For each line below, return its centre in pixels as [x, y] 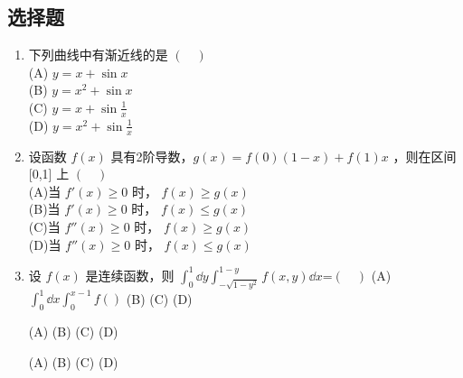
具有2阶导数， [152, 156]
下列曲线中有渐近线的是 [98, 55]
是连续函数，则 [130, 275]
